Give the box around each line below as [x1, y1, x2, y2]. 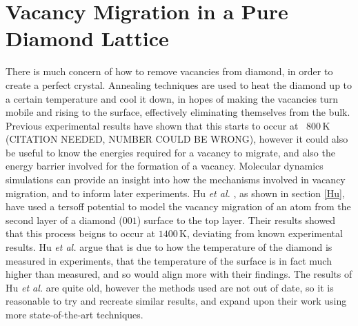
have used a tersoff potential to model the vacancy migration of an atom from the [6, 199, 351, 214]
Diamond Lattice [6, 24, 169, 52]
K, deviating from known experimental [179, 226, 343, 241]
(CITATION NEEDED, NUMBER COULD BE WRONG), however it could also [6, 132, 348, 146]
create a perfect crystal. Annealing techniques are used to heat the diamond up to [6, 77, 352, 92]
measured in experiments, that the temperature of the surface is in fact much [6, 253, 332, 267]
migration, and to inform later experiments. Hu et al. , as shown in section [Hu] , [6, 185, 345, 200]
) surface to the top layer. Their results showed [137, 212, 336, 227]
